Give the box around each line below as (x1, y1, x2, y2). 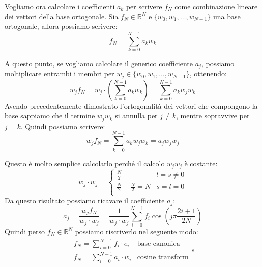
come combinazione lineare (174, 1, 258, 11)
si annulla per (115, 110, 158, 121)
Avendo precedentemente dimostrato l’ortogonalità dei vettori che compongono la (5, 100, 258, 111)
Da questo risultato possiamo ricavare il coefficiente (5, 195, 165, 206)
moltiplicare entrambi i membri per (5, 68, 114, 79)
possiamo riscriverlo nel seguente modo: (75, 226, 198, 236)
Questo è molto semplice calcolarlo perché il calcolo (5, 158, 165, 168)
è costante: (184, 158, 218, 168)
